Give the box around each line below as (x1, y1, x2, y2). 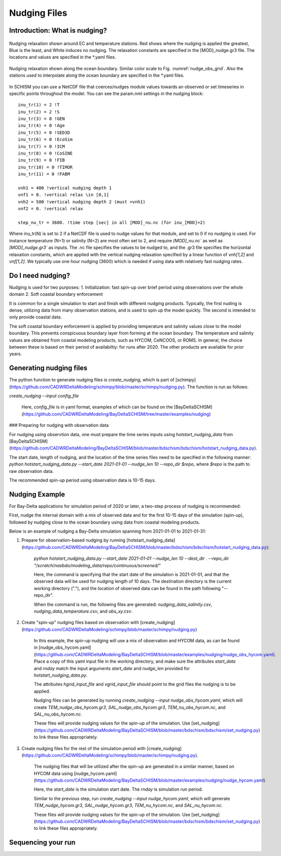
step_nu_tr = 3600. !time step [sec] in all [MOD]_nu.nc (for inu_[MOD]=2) (18, 220, 205, 225)
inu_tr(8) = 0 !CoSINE (18, 151, 73, 156)
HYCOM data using (34, 770, 73, 776)
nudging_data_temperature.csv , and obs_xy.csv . (34, 608, 133, 614)
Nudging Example (9, 490, 65, 498)
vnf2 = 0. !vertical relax (18, 206, 83, 212)
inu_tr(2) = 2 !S (18, 109, 60, 115)
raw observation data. (9, 468, 54, 474)
